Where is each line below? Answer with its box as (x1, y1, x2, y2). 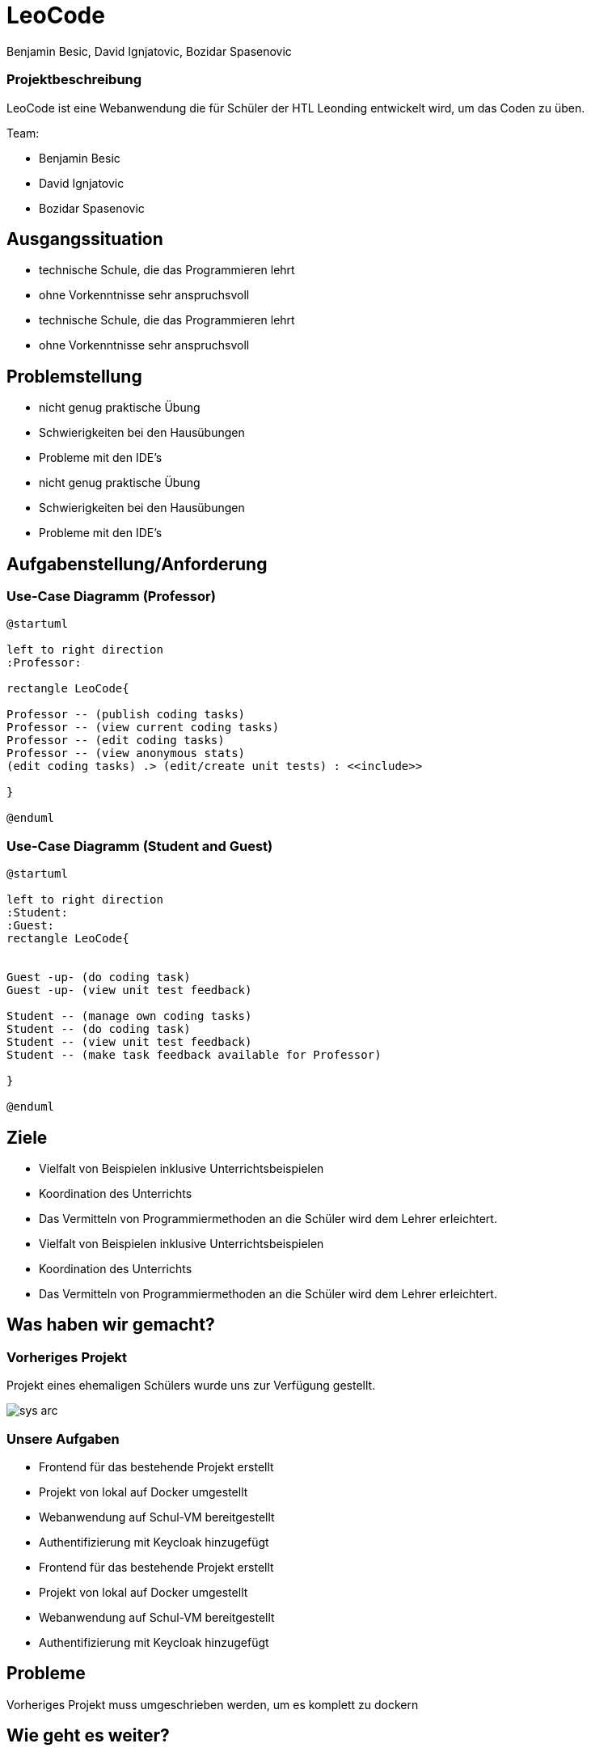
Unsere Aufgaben (6, 1430, 120, 1447)
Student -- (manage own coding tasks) (6, 1009, 252, 1023)
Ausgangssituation (6, 228, 163, 249)
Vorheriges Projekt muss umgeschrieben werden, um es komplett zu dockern (6, 1697, 419, 1712)
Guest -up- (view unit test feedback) (6, 984, 252, 997)
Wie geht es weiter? (6, 1725, 170, 1746)
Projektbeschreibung (6, 71, 142, 88)
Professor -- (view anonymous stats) (6, 747, 246, 760)
